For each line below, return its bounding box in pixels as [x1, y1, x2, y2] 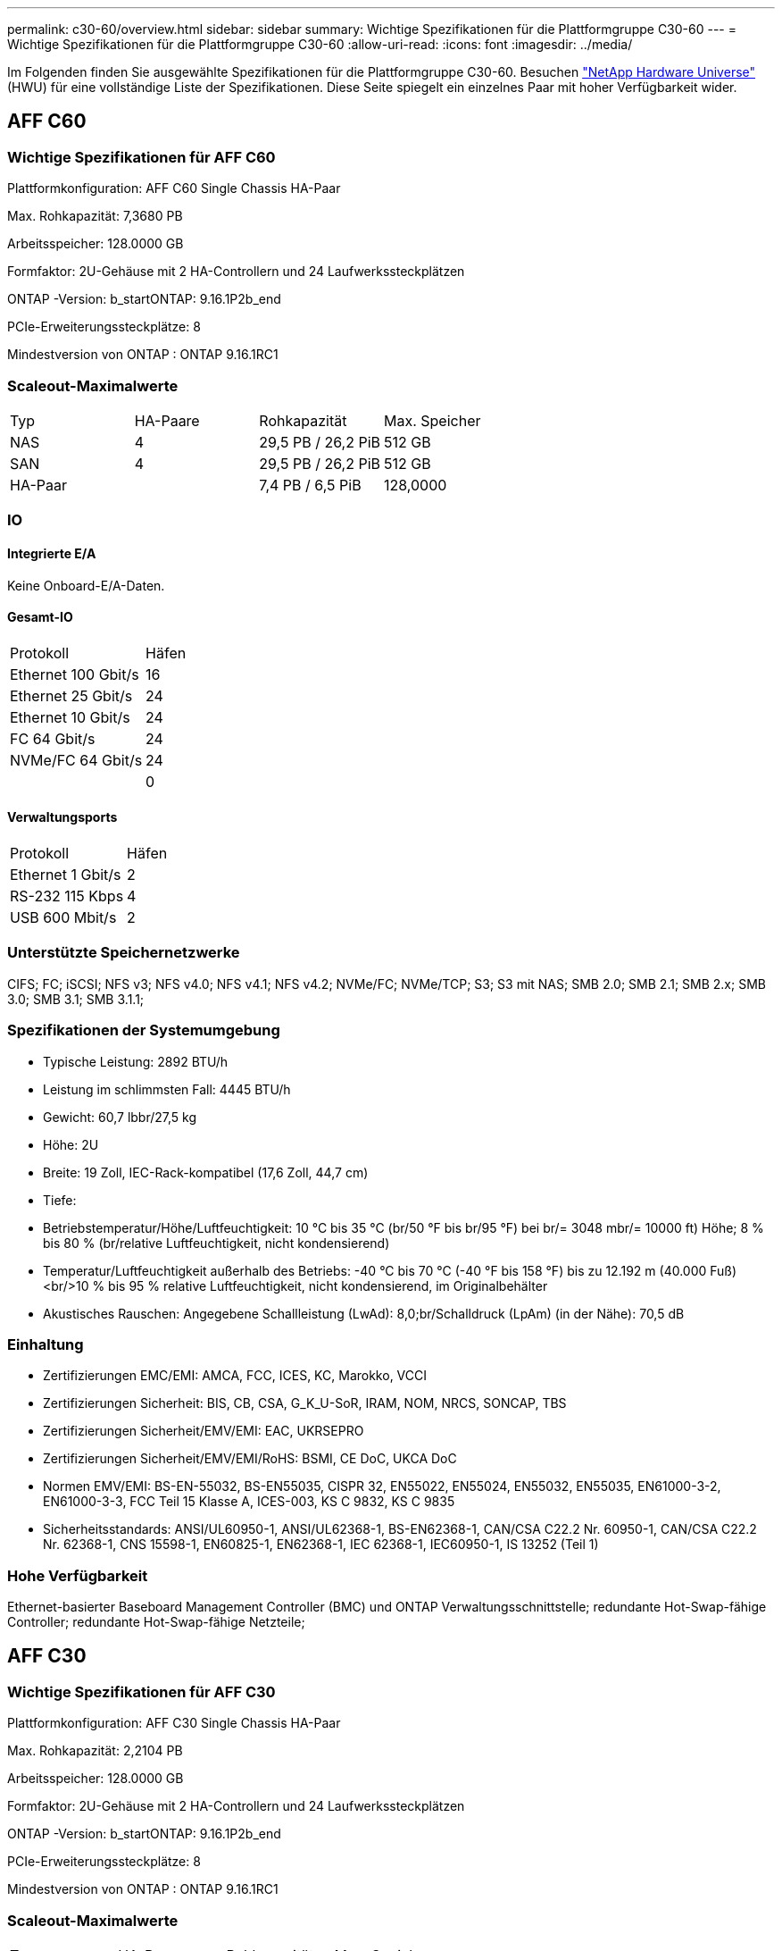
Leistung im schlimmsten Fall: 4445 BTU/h [43, 1081, 291, 1097]
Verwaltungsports [7, 809, 118, 825]
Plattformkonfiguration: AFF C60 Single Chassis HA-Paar [7, 180, 341, 197]
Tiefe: [43, 1192, 77, 1208]
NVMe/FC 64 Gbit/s [10, 750, 143, 769]
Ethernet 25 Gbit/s [10, 686, 133, 705]
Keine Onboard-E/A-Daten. [7, 577, 165, 593]
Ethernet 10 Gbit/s [10, 708, 130, 726]
